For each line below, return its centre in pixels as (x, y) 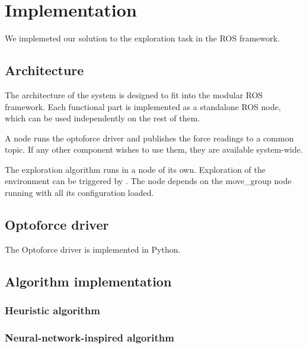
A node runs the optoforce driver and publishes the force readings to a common (149, 138)
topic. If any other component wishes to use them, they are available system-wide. (154, 149)
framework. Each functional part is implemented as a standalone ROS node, (143, 106)
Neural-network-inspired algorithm (89, 338)
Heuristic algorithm (52, 310)
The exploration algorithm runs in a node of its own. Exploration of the (135, 169)
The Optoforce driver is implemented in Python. (93, 249)
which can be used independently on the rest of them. (103, 118)
